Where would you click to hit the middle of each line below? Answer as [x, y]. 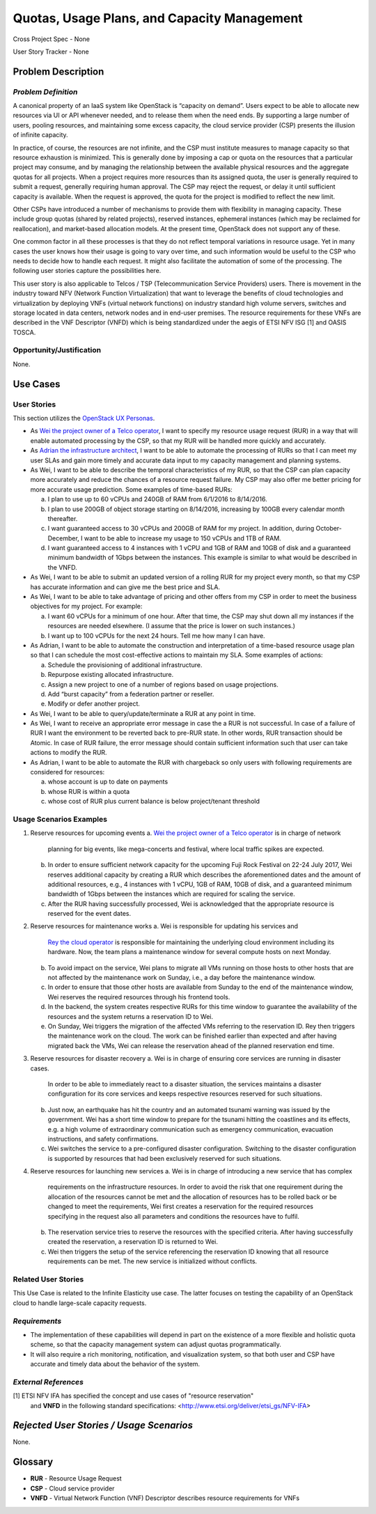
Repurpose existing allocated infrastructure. [111, 675]
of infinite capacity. [41, 135]
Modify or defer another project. [94, 704]
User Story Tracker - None [51, 52]
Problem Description [58, 71]
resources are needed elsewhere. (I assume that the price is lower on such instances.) [172, 626]
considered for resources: [68, 772]
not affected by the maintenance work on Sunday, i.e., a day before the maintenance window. [182, 978]
